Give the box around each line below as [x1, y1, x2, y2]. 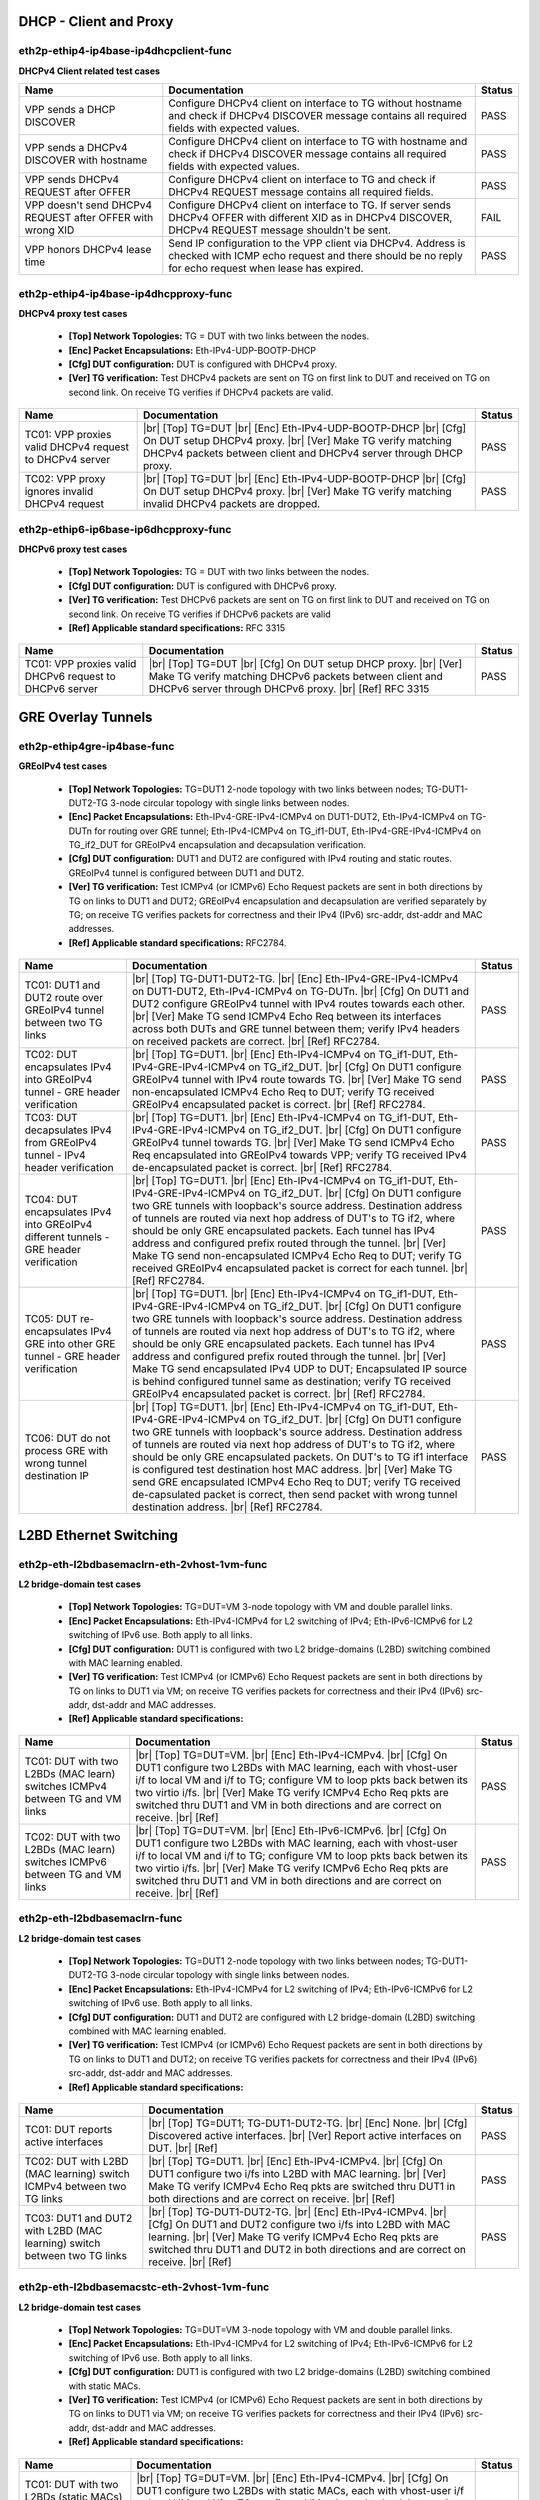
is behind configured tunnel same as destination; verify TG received [131, 1375, 452, 1389]
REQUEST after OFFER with [24, 211, 154, 225]
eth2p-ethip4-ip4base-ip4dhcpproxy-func [18, 286, 233, 300]
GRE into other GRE [24, 1337, 116, 1351]
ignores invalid [24, 485, 94, 499]
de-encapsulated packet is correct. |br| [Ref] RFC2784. [131, 1161, 393, 1175]
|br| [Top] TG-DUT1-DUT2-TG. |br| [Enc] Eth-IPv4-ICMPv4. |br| [148, 2205, 447, 2219]
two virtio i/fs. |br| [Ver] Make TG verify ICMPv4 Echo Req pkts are [135, 1785, 449, 1799]
